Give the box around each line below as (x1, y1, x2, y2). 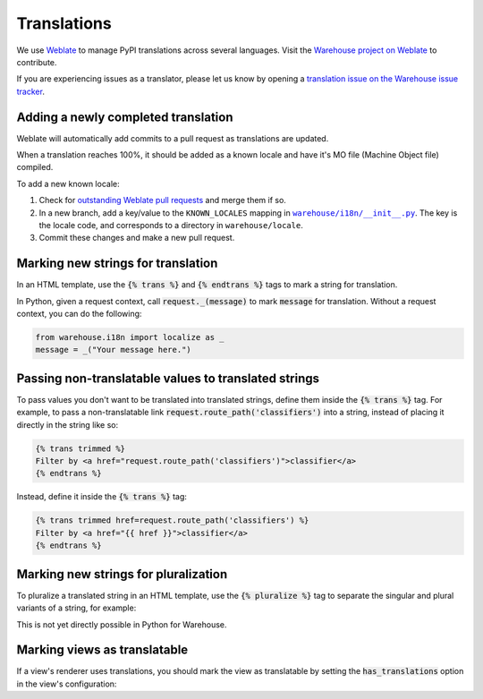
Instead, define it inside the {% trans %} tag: (16, 491, 188, 502)
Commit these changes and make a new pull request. (38, 233, 235, 243)
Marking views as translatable (16, 643, 189, 658)
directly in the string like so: (16, 419, 119, 430)
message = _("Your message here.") (35, 345, 191, 355)
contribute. (16, 56, 57, 67)
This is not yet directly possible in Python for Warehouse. (16, 618, 227, 630)
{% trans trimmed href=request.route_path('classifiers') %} (35, 516, 309, 525)
